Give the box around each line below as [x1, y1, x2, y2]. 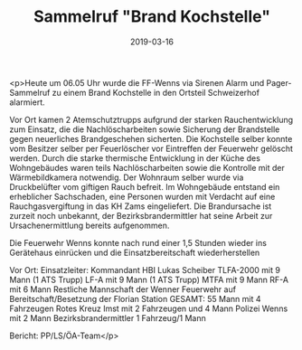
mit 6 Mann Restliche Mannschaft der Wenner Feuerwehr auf [9, 283, 237, 295]
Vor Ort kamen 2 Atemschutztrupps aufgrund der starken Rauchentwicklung [9, 114, 294, 125]
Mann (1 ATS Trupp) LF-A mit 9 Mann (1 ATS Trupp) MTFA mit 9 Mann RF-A [9, 274, 289, 285]
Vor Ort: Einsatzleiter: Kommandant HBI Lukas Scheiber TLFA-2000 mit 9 [9, 264, 280, 275]
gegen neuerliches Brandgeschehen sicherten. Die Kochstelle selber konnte [9, 133, 293, 144]
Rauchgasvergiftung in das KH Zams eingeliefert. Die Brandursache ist [9, 201, 272, 212]
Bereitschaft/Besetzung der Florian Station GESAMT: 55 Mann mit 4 [9, 293, 261, 304]
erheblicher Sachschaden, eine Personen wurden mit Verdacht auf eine [9, 191, 276, 202]
